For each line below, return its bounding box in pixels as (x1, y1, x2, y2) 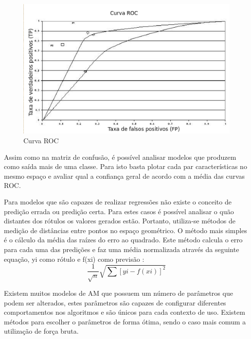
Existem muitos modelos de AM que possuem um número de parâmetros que (4, 288, 233, 298)
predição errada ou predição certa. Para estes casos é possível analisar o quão (4, 206, 234, 216)
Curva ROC (23, 136, 59, 146)
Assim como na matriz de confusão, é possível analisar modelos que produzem (4, 152, 236, 162)
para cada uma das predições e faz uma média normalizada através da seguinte (4, 244, 239, 254)
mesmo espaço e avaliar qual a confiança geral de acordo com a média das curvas (4, 170, 245, 181)
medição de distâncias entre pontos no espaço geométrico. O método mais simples (4, 225, 247, 235)
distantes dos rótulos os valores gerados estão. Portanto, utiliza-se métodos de (4, 216, 235, 226)
